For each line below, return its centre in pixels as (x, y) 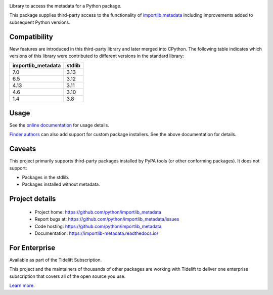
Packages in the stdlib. (45, 178)
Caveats (23, 149)
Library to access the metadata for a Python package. (65, 6)
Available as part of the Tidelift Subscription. (56, 260)
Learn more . (22, 285)
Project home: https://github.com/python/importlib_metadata (98, 212)
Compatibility (31, 37)
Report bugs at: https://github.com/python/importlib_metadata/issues (107, 219)
